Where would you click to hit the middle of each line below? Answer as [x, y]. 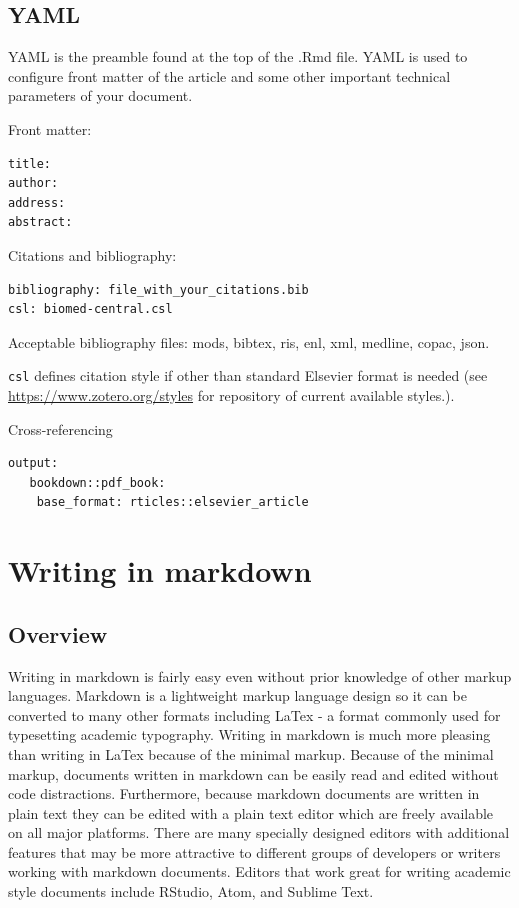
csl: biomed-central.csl [90, 309]
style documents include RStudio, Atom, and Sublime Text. [191, 891]
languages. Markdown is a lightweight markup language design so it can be [237, 695]
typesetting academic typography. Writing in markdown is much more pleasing [249, 734]
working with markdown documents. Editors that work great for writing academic [259, 871]
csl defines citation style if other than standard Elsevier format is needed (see [248, 375]
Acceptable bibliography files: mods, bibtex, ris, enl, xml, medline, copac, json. [249, 341]
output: [33, 463]
